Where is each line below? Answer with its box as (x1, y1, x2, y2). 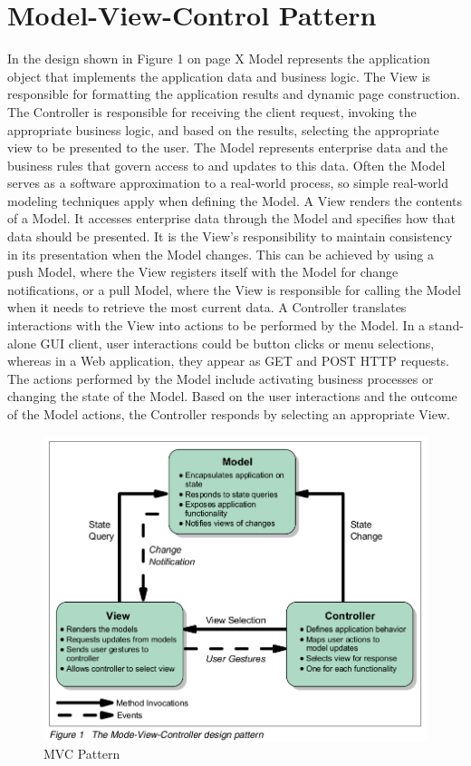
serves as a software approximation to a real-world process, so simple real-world (7, 173, 448, 192)
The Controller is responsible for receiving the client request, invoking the (7, 102, 417, 121)
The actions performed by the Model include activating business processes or (7, 368, 434, 388)
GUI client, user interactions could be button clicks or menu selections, (40, 333, 435, 352)
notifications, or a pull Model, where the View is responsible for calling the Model (7, 280, 461, 299)
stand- (428, 316, 464, 335)
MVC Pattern (43, 744, 120, 763)
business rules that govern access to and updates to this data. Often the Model (7, 155, 446, 174)
